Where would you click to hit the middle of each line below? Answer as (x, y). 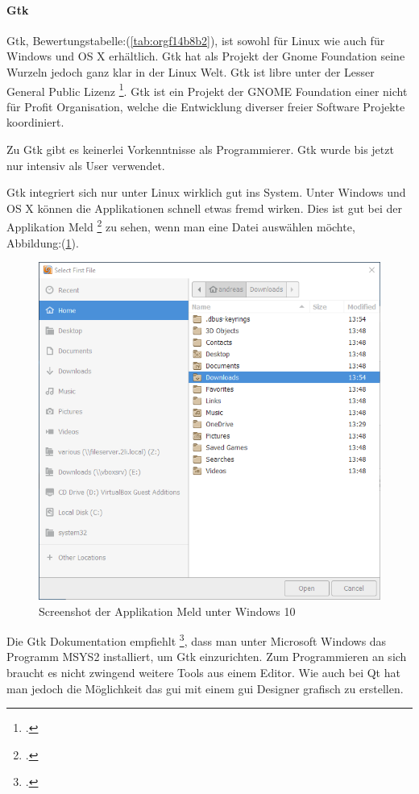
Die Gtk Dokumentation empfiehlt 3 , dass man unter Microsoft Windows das (197, 640)
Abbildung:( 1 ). (43, 242)
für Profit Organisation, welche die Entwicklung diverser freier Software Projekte (206, 106)
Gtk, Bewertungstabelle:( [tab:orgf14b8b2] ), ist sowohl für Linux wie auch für (196, 40)
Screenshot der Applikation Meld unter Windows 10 (167, 611)
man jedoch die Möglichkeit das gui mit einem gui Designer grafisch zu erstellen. (205, 688)
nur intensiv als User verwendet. (86, 165)
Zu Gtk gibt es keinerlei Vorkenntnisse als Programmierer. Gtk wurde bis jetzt (200, 150)
